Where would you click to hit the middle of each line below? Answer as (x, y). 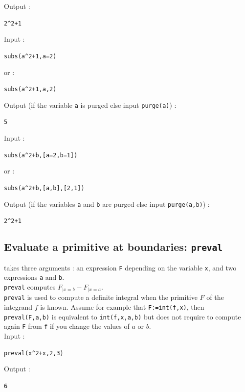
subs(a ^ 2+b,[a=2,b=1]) (41, 155)
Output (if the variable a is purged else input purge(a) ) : (90, 105)
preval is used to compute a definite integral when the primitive (101, 297)
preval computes (30, 286)
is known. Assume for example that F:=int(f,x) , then (122, 307)
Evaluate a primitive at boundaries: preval (113, 247)
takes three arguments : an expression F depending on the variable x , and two (120, 267)
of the (215, 297)
